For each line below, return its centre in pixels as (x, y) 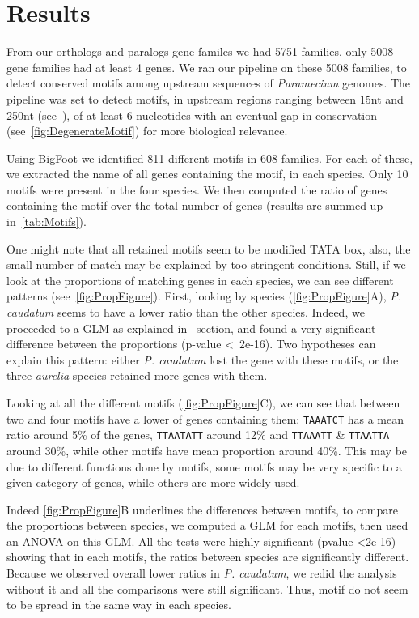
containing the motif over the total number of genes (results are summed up (195, 205)
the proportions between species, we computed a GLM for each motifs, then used (207, 525)
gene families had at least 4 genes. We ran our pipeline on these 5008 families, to (207, 67)
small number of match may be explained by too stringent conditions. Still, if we (206, 264)
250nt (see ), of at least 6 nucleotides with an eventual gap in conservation (192, 115)
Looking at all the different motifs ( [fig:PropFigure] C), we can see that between (203, 403)
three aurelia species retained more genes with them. (137, 375)
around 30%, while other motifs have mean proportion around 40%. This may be (207, 450)
